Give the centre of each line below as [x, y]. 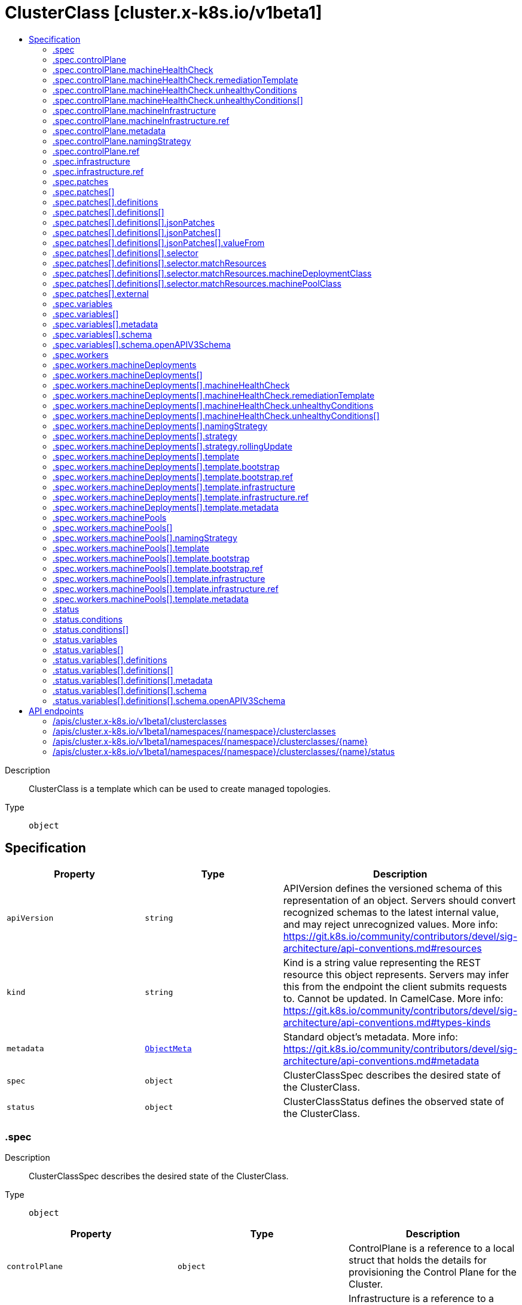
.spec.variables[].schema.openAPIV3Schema [142, 344]
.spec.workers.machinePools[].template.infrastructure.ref [166, 588]
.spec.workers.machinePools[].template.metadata [151, 599]
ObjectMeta [168, 1049]
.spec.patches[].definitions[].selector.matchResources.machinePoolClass [197, 283]
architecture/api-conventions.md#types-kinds [387, 1022]
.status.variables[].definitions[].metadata [133, 680]
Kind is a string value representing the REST [382, 962]
